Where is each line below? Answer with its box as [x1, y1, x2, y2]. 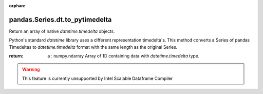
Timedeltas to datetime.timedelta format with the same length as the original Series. [9, 44, 178, 50]
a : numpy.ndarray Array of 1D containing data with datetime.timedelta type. [47, 53, 200, 59]
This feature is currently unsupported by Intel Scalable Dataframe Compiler [22, 75, 173, 81]
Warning [22, 66, 40, 73]
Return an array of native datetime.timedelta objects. [9, 28, 115, 34]
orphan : [9, 3, 26, 8]
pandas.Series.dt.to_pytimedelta [9, 15, 112, 24]
